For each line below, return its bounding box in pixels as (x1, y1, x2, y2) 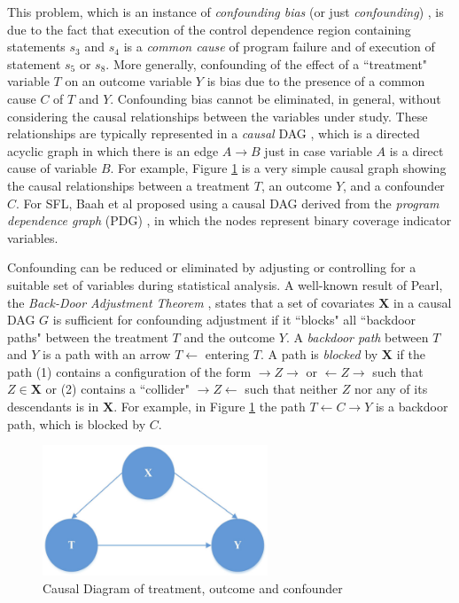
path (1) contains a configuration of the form (7, 362, 252, 380)
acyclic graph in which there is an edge (7, 141, 219, 160)
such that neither (245, 380, 338, 398)
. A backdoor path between (285, 327, 429, 346)
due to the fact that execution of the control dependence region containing (7, 20, 411, 38)
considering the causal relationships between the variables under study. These (7, 106, 428, 125)
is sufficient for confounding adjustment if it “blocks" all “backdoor (52, 310, 416, 329)
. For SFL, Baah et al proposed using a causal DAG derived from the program (16, 193, 440, 212)
